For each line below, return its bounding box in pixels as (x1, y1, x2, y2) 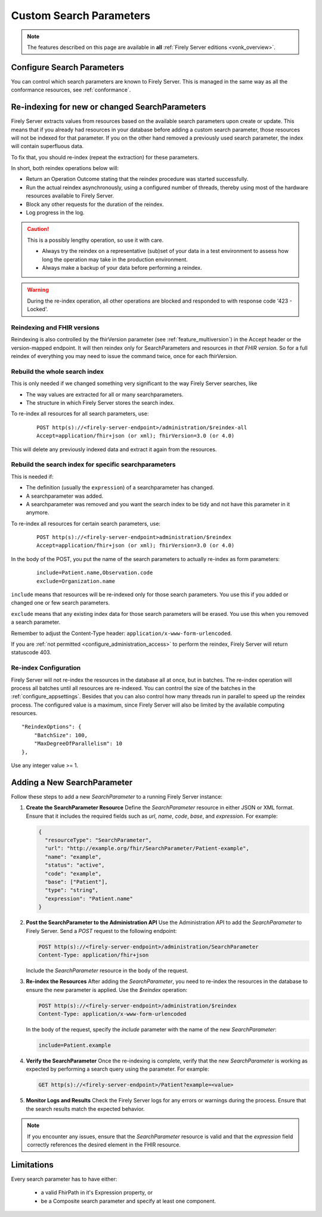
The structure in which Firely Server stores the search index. (26, 399, 175, 406)
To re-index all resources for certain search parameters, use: (11, 520, 161, 527)
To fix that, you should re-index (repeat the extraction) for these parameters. (11, 153, 199, 161)
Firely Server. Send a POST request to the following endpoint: (26, 927, 177, 934)
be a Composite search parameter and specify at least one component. (41, 1197, 216, 1204)
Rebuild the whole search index (11, 367, 104, 375)
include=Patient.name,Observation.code (36, 569, 153, 576)
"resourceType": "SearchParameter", (45, 837, 152, 844)
